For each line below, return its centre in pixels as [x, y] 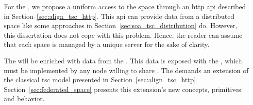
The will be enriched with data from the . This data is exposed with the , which [123, 60]
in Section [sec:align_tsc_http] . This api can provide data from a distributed [119, 16]
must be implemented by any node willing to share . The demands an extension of [126, 70]
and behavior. [24, 98]
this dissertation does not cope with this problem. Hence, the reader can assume [123, 35]
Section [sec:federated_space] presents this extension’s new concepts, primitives [123, 89]
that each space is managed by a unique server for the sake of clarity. [107, 44]
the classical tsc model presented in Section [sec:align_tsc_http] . [101, 80]
